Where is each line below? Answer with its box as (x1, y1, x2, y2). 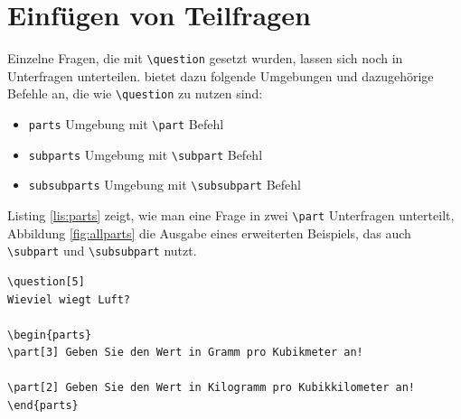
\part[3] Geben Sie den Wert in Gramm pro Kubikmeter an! (7, 346, 363, 359)
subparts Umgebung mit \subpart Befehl (28, 144, 263, 163)
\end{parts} (7, 399, 79, 413)
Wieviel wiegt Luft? (7, 293, 131, 306)
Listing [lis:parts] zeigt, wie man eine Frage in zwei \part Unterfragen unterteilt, (7, 206, 455, 224)
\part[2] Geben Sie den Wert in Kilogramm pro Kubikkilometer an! (7, 381, 416, 395)
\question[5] (7, 275, 85, 288)
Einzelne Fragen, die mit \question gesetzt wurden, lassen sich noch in (7, 49, 403, 68)
